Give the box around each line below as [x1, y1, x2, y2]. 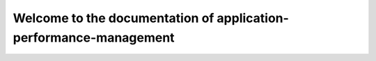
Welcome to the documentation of [13, 10, 214, 26]
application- [217, 10, 289, 26]
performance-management [13, 30, 175, 45]
